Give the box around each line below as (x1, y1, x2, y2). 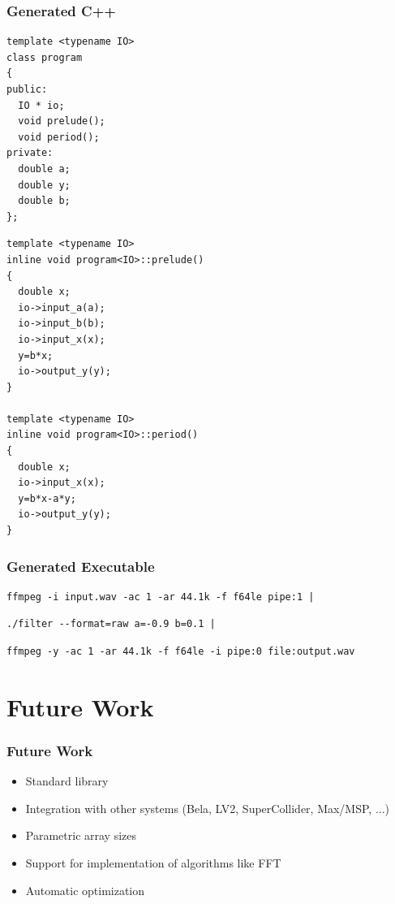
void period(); (18, 131, 100, 143)
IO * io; (18, 99, 65, 111)
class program (6, 51, 83, 63)
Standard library (25, 772, 109, 789)
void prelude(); (18, 115, 105, 128)
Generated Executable (6, 556, 155, 576)
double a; (18, 162, 71, 175)
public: (6, 84, 48, 95)
